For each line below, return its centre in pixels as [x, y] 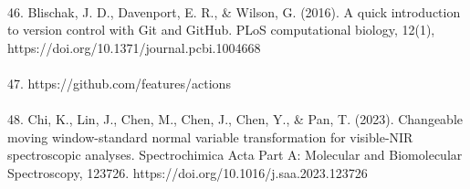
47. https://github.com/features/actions [119, 83]
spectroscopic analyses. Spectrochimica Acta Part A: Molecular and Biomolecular [235, 155]
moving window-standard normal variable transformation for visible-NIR [210, 136]
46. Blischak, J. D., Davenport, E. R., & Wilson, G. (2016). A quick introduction [234, 11]
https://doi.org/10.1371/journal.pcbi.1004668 [134, 47]
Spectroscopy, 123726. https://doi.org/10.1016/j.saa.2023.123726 [188, 172]
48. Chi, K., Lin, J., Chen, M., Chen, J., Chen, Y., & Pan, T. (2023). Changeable [235, 119]
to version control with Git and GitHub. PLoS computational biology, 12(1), [221, 30]
